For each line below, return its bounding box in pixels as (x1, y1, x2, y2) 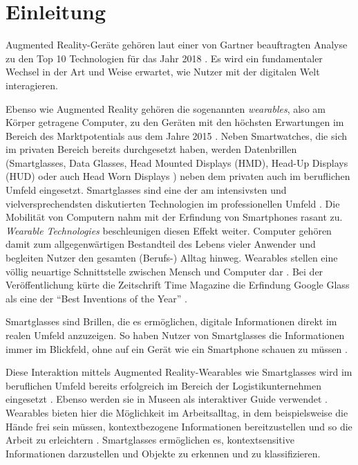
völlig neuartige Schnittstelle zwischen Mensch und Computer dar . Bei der (6, 264, 323, 278)
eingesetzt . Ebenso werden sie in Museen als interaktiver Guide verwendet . (6, 392, 328, 406)
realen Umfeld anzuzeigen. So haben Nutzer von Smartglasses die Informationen (6, 328, 345, 342)
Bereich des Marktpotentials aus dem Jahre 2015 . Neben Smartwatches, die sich (6, 128, 348, 143)
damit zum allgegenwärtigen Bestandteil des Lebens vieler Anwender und (6, 237, 316, 251)
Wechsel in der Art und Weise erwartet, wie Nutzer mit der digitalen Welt (6, 64, 320, 79)
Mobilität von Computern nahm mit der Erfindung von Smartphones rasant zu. (6, 210, 343, 224)
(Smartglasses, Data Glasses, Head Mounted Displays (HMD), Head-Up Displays (6, 155, 348, 170)
